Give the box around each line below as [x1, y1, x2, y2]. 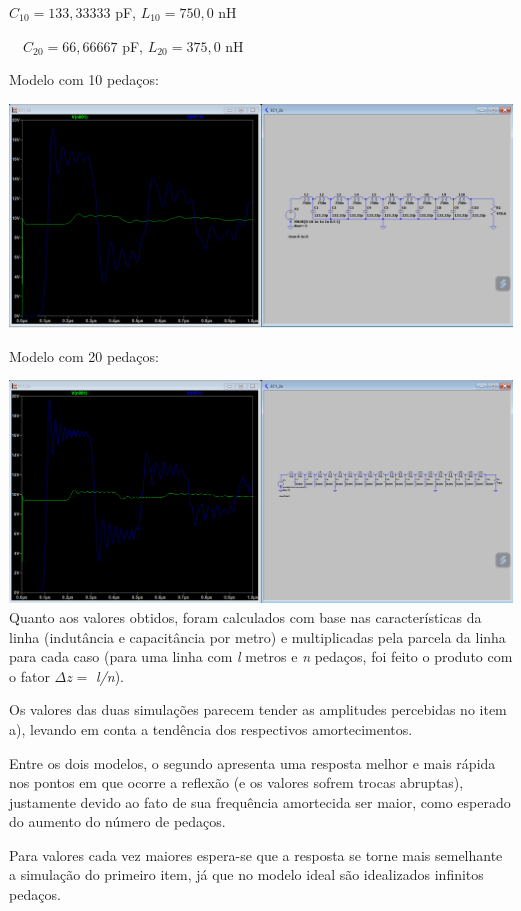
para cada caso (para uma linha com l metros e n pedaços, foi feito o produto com [9, 646, 513, 667]
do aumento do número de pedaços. [9, 811, 226, 832]
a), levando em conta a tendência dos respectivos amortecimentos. [9, 718, 413, 739]
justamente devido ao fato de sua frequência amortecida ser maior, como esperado [9, 791, 511, 812]
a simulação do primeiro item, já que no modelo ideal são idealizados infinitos [9, 864, 484, 885]
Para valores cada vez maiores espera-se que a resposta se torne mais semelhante [9, 844, 503, 865]
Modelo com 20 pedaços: [9, 345, 159, 366]
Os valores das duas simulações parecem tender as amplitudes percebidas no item [9, 699, 507, 720]
